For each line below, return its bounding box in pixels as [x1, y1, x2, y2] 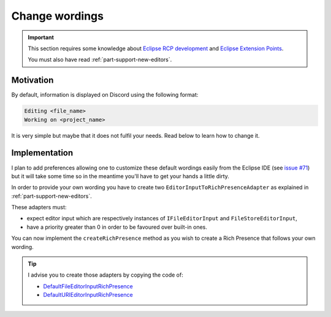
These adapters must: [11, 204, 67, 211]
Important [28, 34, 55, 41]
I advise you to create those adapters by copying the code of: [28, 271, 183, 278]
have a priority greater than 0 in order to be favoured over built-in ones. [26, 223, 208, 231]
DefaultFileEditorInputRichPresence [43, 282, 133, 290]
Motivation [11, 75, 54, 86]
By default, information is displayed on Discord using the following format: [11, 91, 199, 99]
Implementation [11, 147, 74, 158]
